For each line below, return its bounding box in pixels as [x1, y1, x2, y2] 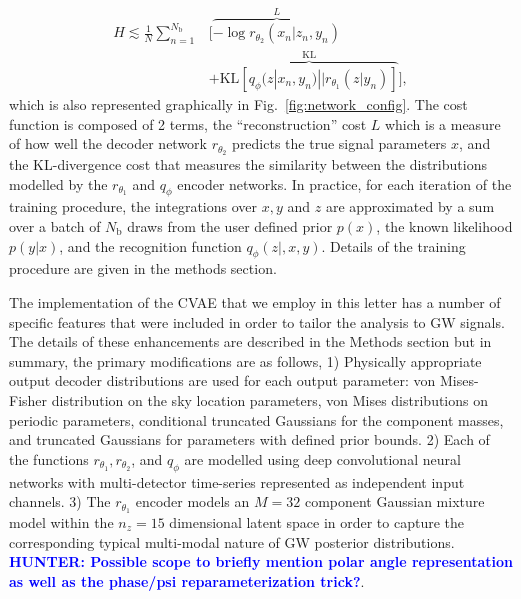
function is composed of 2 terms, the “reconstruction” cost [9, 113, 367, 134]
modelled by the [9, 173, 108, 194]
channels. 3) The [9, 491, 111, 512]
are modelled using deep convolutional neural [184, 448, 461, 469]
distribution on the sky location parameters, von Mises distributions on [51, 389, 488, 410]
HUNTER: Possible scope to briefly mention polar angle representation [9, 551, 513, 572]
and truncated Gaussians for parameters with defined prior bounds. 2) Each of [9, 429, 490, 450]
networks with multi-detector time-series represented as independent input [9, 471, 465, 492]
